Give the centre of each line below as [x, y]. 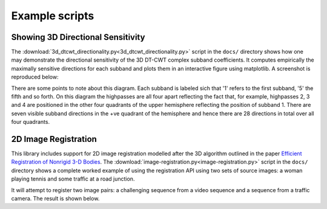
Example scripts [53, 16]
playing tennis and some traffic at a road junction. [73, 179]
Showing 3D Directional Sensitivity [78, 37]
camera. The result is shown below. [55, 199]
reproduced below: [35, 77]
